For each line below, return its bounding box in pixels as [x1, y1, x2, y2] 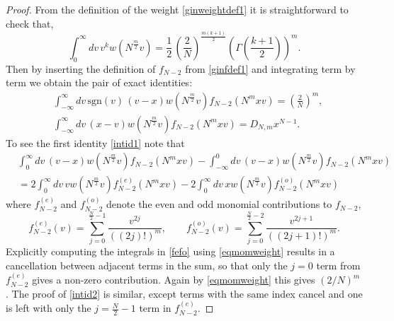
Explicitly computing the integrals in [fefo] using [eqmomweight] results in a [6, 244, 335, 259]
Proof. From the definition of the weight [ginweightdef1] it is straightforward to [6, 2, 349, 16]
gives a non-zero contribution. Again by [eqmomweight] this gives [32, 272, 315, 287]
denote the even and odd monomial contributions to [106, 197, 332, 211]
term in [139, 300, 171, 315]
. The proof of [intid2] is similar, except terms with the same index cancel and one [6, 286, 363, 300]
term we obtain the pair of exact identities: [6, 75, 193, 90]
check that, [6, 16, 54, 30]
